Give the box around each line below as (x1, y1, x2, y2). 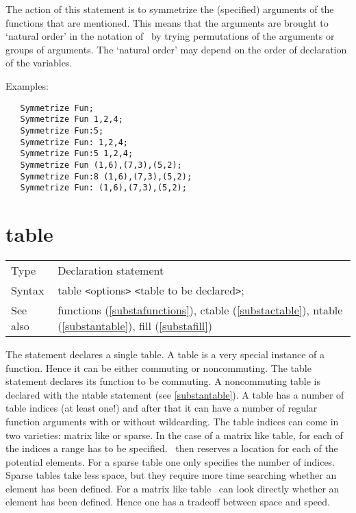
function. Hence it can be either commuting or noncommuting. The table (5, 360, 311, 375)
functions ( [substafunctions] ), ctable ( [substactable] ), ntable (58, 301, 343, 318)
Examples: (5, 78, 49, 92)
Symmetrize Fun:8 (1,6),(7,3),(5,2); (20, 171, 192, 182)
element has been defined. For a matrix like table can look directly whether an (5, 481, 340, 495)
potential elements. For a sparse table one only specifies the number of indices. (5, 454, 335, 468)
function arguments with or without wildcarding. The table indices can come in (5, 414, 339, 428)
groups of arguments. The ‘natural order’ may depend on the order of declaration (5, 42, 347, 56)
